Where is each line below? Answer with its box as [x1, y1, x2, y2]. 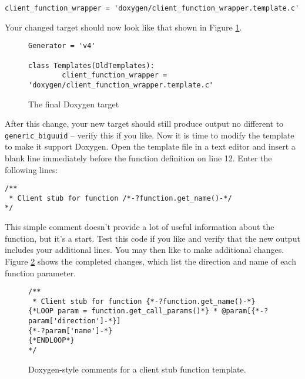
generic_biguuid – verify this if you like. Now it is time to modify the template [5, 128, 294, 141]
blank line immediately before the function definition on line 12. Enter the [5, 151, 272, 164]
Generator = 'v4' [28, 42, 96, 50]
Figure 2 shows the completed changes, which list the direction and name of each [5, 255, 296, 267]
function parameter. [5, 266, 76, 279]
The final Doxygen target [28, 97, 119, 110]
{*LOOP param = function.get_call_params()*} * [28, 307, 218, 316]
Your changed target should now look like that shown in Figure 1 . [5, 21, 242, 33]
